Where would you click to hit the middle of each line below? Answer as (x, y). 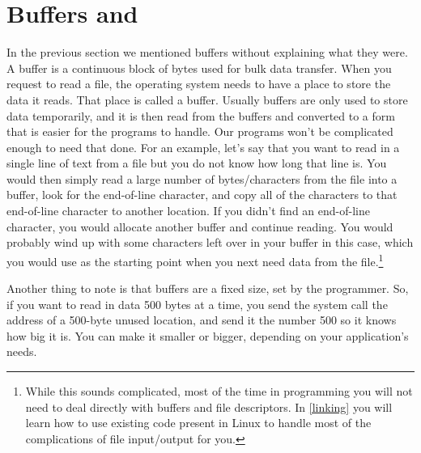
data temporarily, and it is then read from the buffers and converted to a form (201, 115)
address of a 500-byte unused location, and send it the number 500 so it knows (202, 320)
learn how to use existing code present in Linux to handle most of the (198, 423)
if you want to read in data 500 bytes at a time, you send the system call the (197, 304)
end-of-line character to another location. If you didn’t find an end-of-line (188, 211)
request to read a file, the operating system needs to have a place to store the (199, 84)
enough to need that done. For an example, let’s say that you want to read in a (203, 147)
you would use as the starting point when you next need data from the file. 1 (195, 260)
